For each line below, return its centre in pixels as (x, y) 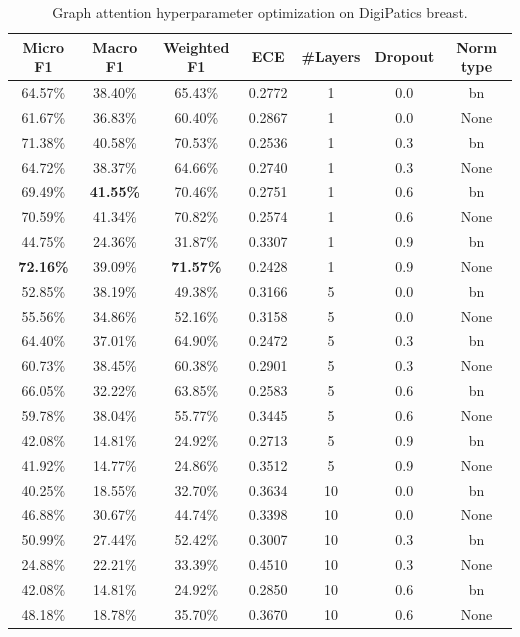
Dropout (404, 56)
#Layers (331, 56)
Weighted (196, 46)
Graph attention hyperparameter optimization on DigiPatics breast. (260, 12)
